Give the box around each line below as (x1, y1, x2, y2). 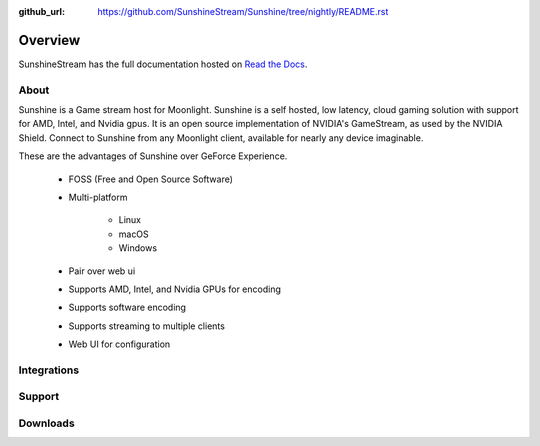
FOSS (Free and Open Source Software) (68, 173, 234, 185)
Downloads (18, 416, 75, 430)
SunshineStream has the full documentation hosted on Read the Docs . (18, 58, 308, 70)
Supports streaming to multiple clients (68, 320, 225, 332)
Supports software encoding (68, 301, 187, 314)
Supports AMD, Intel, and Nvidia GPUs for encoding (68, 283, 282, 295)
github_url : (18, 6, 65, 17)
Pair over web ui (68, 265, 136, 277)
